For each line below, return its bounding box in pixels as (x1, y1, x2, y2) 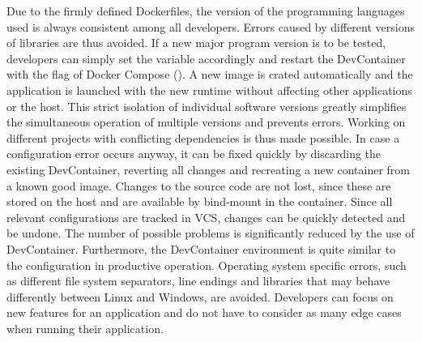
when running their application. (6, 319, 164, 336)
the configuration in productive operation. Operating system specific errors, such (6, 256, 407, 273)
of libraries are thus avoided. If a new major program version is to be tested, (6, 34, 386, 51)
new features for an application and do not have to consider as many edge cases (6, 304, 402, 321)
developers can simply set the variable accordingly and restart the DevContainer (6, 49, 406, 66)
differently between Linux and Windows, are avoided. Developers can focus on (6, 288, 394, 305)
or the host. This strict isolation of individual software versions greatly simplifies (6, 97, 407, 114)
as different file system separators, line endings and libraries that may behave (6, 272, 390, 289)
